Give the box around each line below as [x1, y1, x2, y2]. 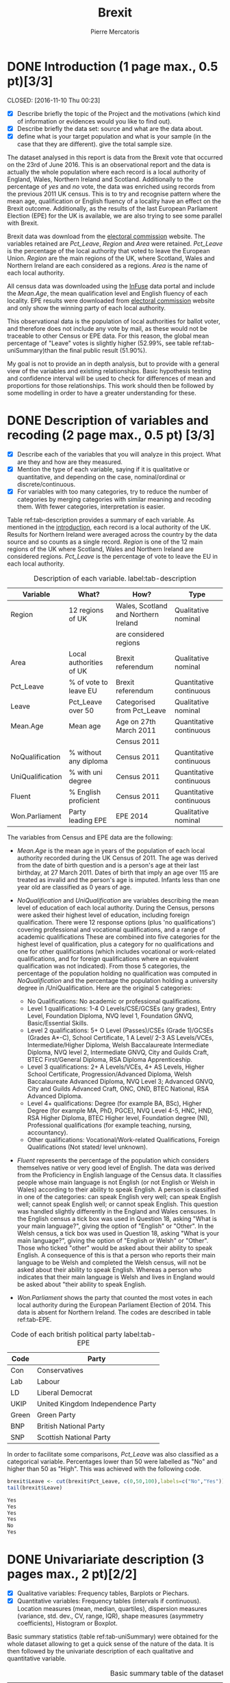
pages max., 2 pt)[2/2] [7, 1566, 138, 1582]
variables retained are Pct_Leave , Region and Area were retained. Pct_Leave [7, 239, 223, 248]
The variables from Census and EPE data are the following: [7, 833, 173, 841]
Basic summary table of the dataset [110, 1669, 225, 1678]
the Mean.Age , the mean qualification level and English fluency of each [7, 289, 208, 297]
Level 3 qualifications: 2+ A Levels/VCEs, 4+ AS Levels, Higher [27, 1063, 205, 1071]
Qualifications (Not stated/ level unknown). [27, 1143, 149, 1151]
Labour [36, 1377, 60, 1386]
